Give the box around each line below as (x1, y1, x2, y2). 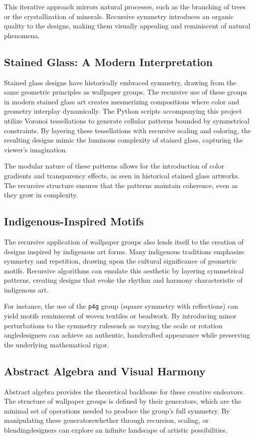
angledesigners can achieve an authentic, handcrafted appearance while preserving (4, 330, 250, 340)
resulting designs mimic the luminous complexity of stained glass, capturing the (4, 135, 243, 145)
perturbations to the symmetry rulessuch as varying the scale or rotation (4, 320, 223, 330)
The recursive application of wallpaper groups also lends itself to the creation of (4, 236, 244, 246)
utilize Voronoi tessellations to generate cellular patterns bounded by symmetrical (4, 115, 250, 125)
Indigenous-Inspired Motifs (4, 214, 144, 229)
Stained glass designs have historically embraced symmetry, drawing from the (4, 77, 236, 87)
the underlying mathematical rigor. (4, 339, 109, 349)
